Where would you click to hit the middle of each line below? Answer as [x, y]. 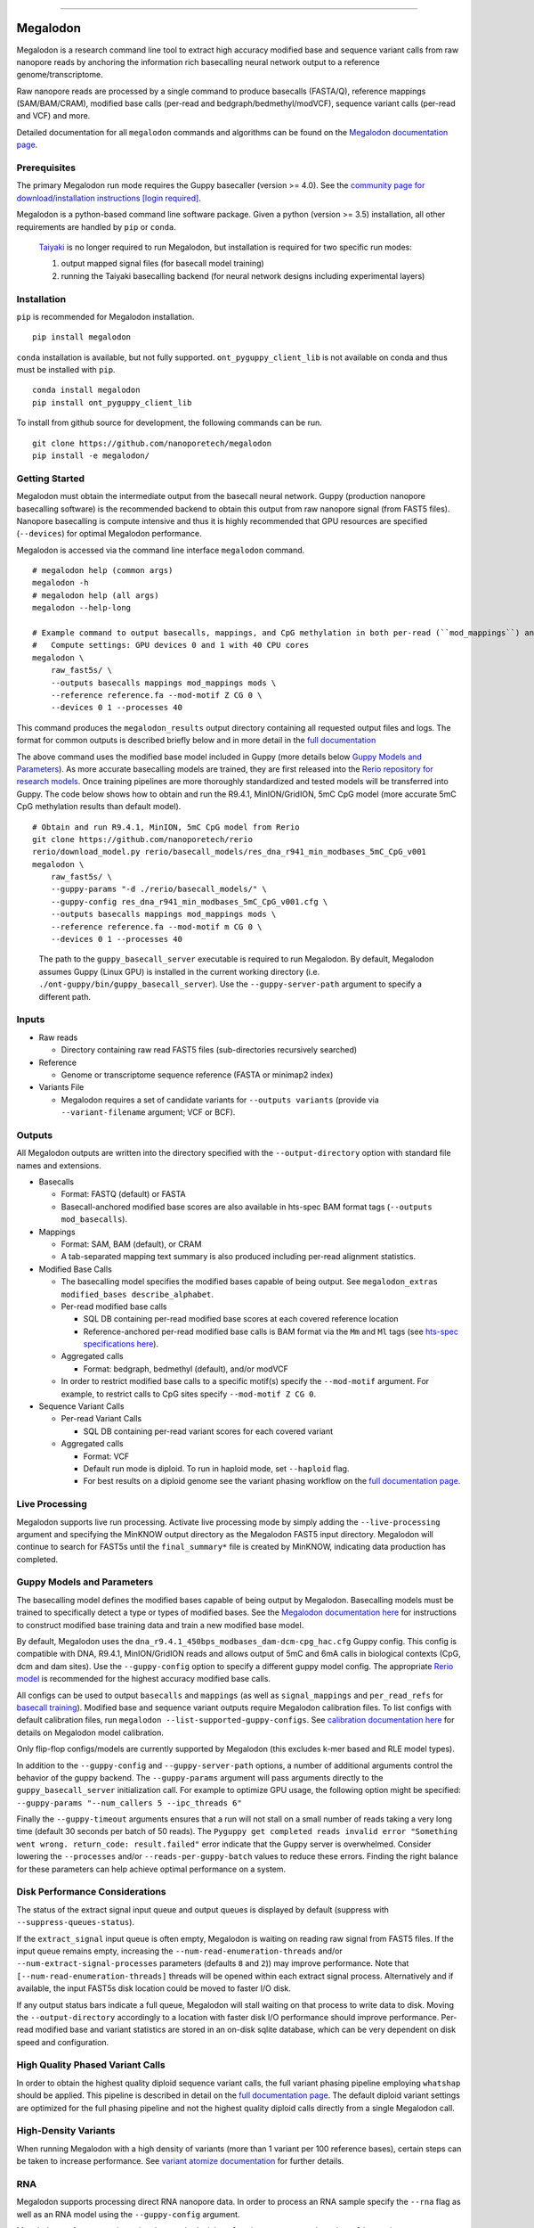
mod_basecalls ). [94, 1219]
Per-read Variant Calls [101, 1419]
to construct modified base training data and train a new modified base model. [160, 1625]
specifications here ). [121, 1344]
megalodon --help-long [82, 608]
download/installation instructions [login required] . [109, 198]
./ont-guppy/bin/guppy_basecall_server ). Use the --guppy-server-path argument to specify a [231, 984]
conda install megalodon [86, 390]
